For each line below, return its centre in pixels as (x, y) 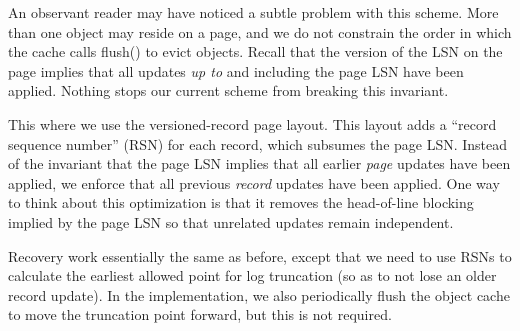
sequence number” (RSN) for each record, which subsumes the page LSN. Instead (258, 143)
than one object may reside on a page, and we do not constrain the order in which (260, 31)
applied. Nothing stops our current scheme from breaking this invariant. (228, 90)
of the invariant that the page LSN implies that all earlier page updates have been (259, 163)
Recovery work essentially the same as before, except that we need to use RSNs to (260, 255)
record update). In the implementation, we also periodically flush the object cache (259, 294)
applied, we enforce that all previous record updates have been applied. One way (254, 182)
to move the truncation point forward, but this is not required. (200, 314)
